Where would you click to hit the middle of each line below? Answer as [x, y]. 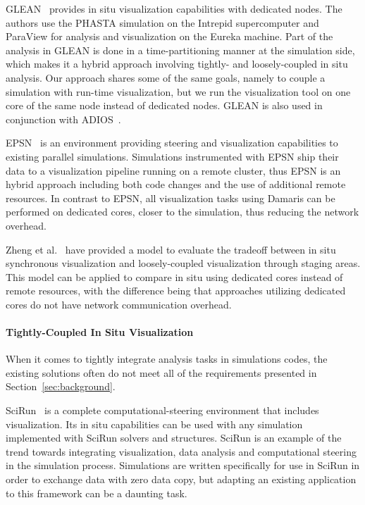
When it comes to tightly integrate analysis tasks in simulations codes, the [167, 359]
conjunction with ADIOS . [63, 119]
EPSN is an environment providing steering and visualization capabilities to [172, 143]
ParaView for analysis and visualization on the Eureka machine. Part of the [169, 36]
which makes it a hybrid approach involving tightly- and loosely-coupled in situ [177, 64]
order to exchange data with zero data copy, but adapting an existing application [181, 479]
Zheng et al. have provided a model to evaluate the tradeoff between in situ [171, 249]
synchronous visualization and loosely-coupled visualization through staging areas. [183, 263]
